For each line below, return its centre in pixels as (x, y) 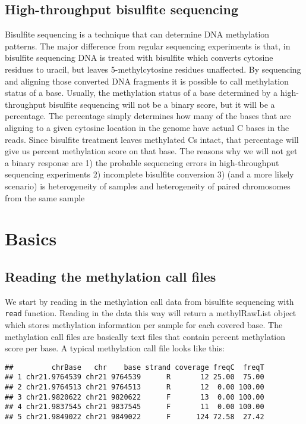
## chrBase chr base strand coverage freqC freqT (135, 367)
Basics (31, 238)
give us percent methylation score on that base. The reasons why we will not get (151, 151)
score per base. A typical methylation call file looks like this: (115, 348)
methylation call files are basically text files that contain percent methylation (145, 336)
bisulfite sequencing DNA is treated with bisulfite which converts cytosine (139, 57)
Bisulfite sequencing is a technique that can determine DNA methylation (137, 34)
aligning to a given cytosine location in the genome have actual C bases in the (147, 127)
